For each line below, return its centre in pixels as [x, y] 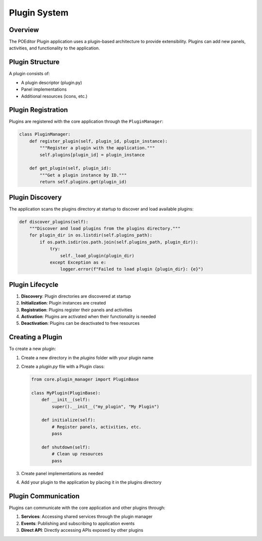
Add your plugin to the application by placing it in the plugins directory [91, 482]
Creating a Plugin [36, 337]
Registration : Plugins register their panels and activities [77, 310]
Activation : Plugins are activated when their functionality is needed [89, 317]
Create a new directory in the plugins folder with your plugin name [87, 358]
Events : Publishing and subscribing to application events [78, 523]
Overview [24, 30]
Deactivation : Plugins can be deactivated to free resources [81, 323]
